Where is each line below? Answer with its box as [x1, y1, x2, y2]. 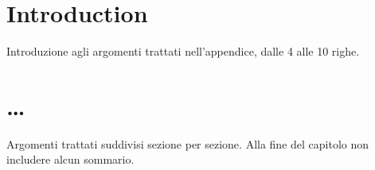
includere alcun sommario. [6, 151, 135, 168]
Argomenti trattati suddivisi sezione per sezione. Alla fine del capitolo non [6, 135, 369, 152]
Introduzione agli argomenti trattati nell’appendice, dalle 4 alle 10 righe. [6, 43, 360, 60]
